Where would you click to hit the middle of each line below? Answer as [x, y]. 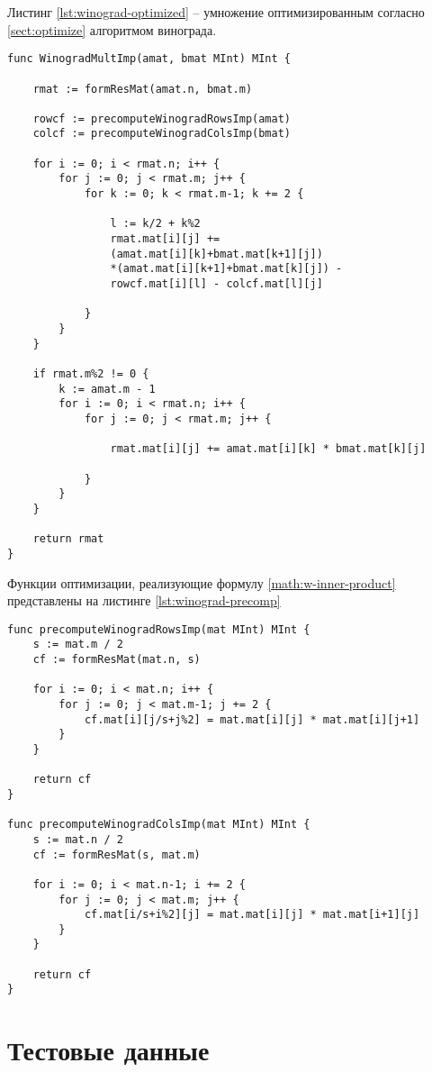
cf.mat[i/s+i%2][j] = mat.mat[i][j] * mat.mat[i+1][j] [252, 915]
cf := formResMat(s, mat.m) [117, 854]
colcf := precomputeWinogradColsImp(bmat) [162, 134]
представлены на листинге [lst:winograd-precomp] [144, 600]
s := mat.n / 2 [78, 839]
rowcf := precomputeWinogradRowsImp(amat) [162, 118]
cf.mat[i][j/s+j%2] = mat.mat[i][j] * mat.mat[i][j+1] [252, 719]
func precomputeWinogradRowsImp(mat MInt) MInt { [159, 629]
